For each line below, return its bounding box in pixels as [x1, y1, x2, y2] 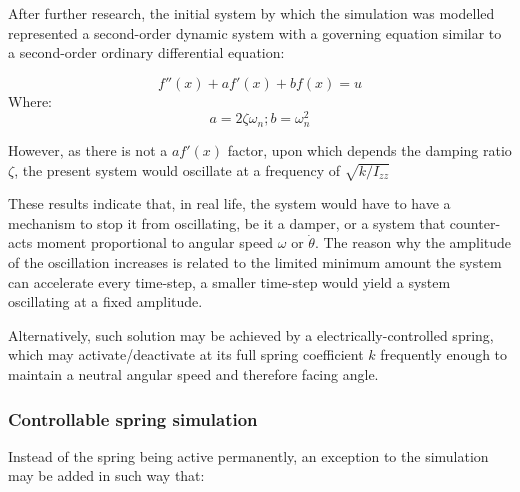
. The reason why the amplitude [314, 232, 512, 253]
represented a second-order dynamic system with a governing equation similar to [8, 22, 502, 43]
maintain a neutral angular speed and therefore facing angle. [8, 364, 379, 385]
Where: [8, 90, 52, 111]
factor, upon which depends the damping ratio [227, 139, 512, 160]
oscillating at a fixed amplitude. [8, 291, 203, 312]
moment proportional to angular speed [36, 232, 274, 253]
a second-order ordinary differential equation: [8, 42, 285, 63]
